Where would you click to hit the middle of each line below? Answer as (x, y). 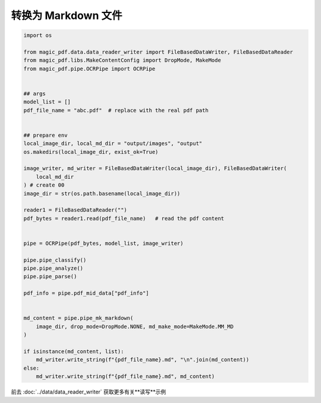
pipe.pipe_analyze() (53, 268)
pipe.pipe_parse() (50, 277)
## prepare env (45, 135)
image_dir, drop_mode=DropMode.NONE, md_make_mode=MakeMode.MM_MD (135, 326)
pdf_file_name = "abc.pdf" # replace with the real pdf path (116, 110)
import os (38, 35)
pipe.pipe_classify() (55, 260)
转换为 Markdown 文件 (67, 15)
